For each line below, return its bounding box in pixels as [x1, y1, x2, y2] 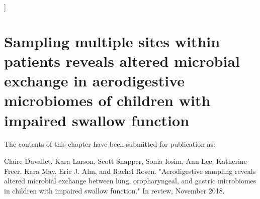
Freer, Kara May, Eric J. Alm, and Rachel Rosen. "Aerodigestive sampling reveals [4, 165, 256, 176]
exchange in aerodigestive [4, 70, 185, 91]
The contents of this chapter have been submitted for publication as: [4, 139, 215, 149]
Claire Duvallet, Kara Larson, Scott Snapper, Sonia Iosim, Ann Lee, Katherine [4, 156, 247, 166]
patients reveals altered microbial [4, 50, 240, 71]
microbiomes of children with [4, 90, 211, 111]
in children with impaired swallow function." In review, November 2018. [4, 185, 225, 195]
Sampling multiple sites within [4, 31, 220, 51]
